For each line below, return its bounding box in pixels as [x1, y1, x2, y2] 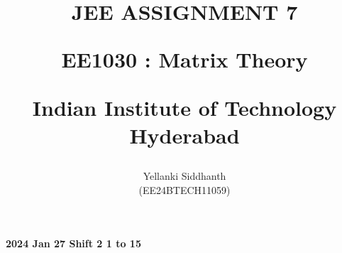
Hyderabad [129, 120, 240, 149]
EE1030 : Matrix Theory [61, 45, 308, 74]
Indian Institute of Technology [32, 92, 337, 122]
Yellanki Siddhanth [143, 168, 226, 183]
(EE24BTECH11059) [138, 182, 231, 197]
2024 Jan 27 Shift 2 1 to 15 [6, 236, 141, 251]
